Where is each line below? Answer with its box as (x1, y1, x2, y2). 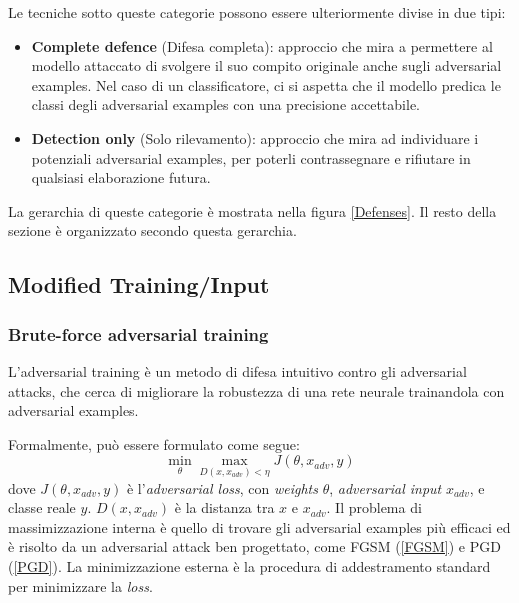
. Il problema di (326, 497, 422, 518)
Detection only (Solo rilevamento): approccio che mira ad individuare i (31, 127, 479, 148)
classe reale (8, 497, 76, 518)
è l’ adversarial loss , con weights (126, 477, 318, 498)
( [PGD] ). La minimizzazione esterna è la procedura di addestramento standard (8, 555, 491, 576)
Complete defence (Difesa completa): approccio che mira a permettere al (31, 35, 493, 56)
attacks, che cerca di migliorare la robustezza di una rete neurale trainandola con (8, 380, 505, 401)
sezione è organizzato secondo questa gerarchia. (8, 220, 297, 241)
